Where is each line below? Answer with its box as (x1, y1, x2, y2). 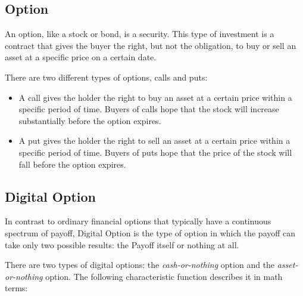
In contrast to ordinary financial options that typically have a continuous (5, 215, 271, 227)
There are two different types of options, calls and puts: (5, 70, 208, 83)
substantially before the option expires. (18, 114, 161, 127)
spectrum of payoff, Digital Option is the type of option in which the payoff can (5, 226, 296, 239)
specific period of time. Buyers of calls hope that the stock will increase (18, 103, 279, 115)
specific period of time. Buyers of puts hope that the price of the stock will (18, 146, 292, 158)
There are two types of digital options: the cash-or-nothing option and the (5, 258, 275, 271)
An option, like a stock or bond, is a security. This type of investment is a (5, 27, 274, 40)
